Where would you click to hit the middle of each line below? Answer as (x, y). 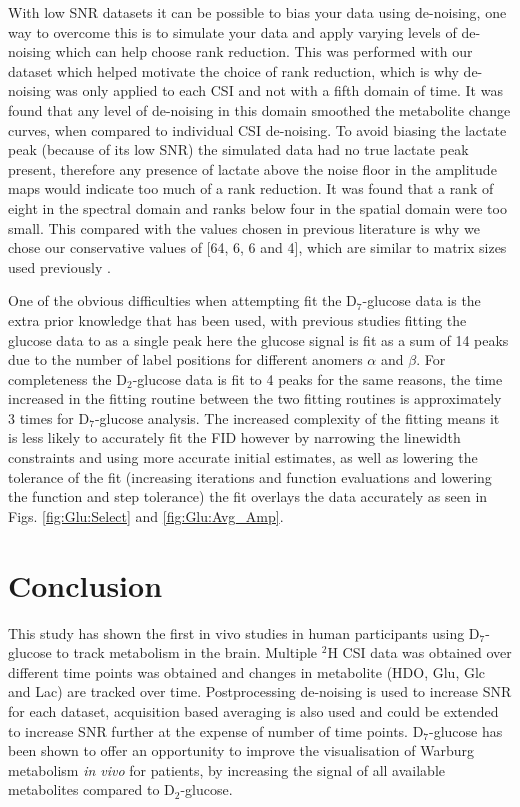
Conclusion (85, 584)
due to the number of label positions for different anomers (185, 359)
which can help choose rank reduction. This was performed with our (264, 51)
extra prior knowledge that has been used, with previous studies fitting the (237, 319)
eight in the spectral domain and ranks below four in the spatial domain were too (257, 207)
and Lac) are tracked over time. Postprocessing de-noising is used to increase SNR (260, 691)
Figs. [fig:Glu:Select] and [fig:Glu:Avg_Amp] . (146, 515)
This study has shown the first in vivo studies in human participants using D (244, 632)
